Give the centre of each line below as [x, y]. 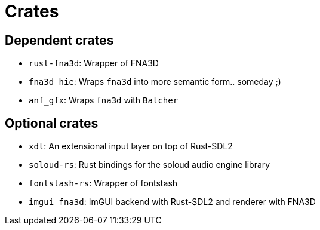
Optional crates [52, 123]
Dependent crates [59, 40]
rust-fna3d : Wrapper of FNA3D [94, 63]
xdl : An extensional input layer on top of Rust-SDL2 [131, 146]
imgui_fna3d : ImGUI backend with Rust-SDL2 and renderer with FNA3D [172, 202]
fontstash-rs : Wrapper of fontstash [103, 183]
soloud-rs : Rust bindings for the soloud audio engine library [150, 165]
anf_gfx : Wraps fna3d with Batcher [104, 100]
